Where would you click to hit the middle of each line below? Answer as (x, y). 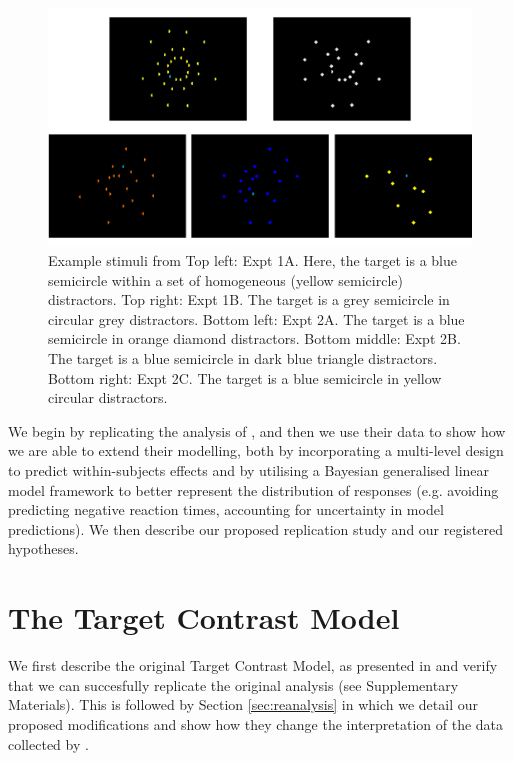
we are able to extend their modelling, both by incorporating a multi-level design (256, 450)
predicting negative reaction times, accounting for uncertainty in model (226, 509)
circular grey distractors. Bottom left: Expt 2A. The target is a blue (256, 318)
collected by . (48, 743)
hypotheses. (43, 548)
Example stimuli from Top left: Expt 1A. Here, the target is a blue (252, 260)
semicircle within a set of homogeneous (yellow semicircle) (225, 279)
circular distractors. (108, 397)
